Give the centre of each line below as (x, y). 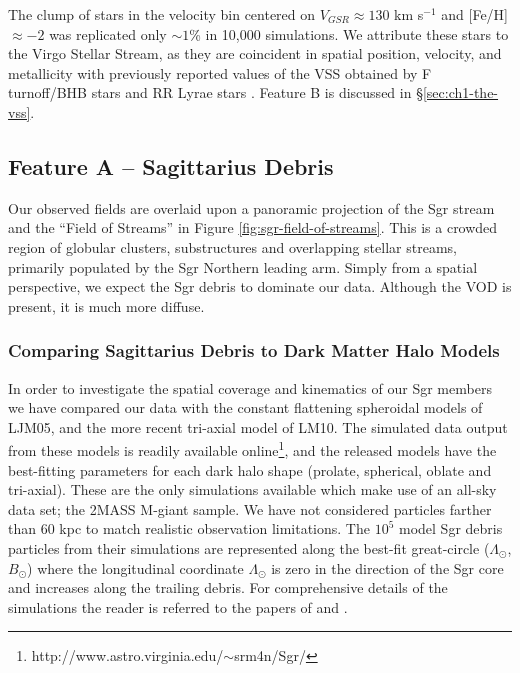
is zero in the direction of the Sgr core (387, 567)
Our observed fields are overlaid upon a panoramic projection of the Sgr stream (251, 207)
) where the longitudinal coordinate (135, 567)
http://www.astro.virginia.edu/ (127, 655)
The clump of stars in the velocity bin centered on (162, 14)
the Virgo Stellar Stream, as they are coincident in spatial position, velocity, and (255, 53)
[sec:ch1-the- (460, 92)
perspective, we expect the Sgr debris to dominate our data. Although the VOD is (260, 286)
